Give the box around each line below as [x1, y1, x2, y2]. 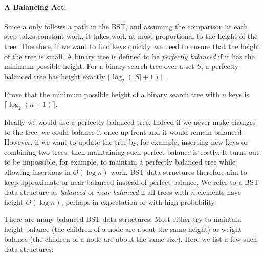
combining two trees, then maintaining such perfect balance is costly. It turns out [4, 146, 259, 157]
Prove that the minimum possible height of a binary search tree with [4, 88, 219, 99]
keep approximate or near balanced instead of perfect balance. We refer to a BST [4, 176, 259, 187]
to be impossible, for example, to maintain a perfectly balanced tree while [4, 156, 236, 167]
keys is [228, 88, 249, 99]
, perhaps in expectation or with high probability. [61, 196, 216, 207]
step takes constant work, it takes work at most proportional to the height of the [4, 31, 258, 41]
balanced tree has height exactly [4, 71, 105, 81]
